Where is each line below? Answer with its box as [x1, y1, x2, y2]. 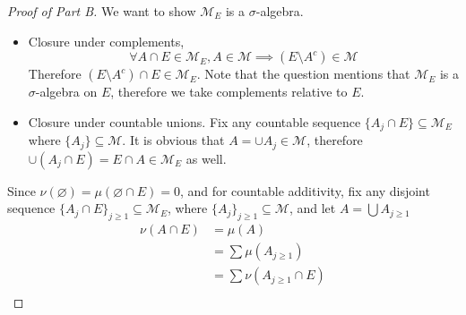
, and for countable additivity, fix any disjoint [179, 181, 430, 200]
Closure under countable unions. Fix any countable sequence [28, 112, 361, 131]
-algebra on [35, 82, 98, 101]
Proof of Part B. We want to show [7, 2, 196, 20]
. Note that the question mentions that [196, 64, 410, 83]
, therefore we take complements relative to [110, 82, 348, 101]
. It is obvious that [122, 131, 225, 149]
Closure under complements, [28, 31, 185, 50]
